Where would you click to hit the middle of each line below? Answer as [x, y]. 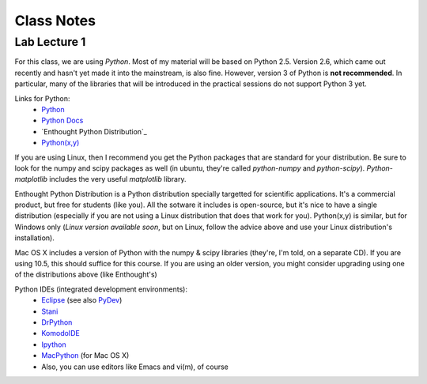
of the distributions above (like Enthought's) [86, 275]
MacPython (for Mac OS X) [85, 356]
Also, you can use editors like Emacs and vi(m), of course [135, 367]
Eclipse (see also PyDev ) [82, 300]
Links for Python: [42, 98]
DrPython [57, 322]
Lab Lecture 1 [50, 42]
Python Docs [62, 120]
